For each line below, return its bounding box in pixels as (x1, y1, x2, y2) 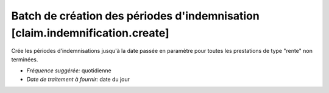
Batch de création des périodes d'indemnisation (11, 9, 260, 22)
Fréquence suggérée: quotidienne (26, 67, 112, 74)
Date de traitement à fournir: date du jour (26, 75, 130, 83)
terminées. (11, 55, 38, 63)
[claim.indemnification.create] (11, 26, 170, 40)
